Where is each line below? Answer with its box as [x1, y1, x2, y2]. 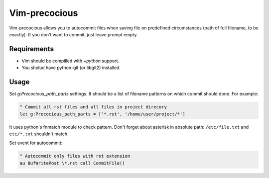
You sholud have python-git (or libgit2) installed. [21, 65, 121, 71]
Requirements [9, 45, 54, 53]
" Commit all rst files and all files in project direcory [19, 104, 167, 110]
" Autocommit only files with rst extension [19, 153, 131, 159]
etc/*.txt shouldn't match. [9, 131, 69, 137]
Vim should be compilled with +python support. [21, 58, 120, 64]
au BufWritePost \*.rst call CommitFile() [19, 160, 125, 166]
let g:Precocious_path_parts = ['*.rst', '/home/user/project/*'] [19, 111, 185, 117]
